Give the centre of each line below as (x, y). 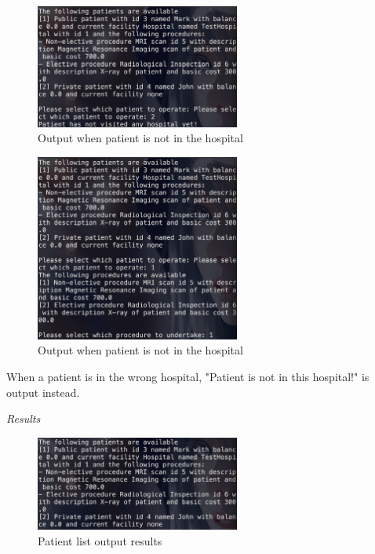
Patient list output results (100, 540)
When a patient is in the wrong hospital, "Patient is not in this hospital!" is (188, 376)
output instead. (43, 392)
